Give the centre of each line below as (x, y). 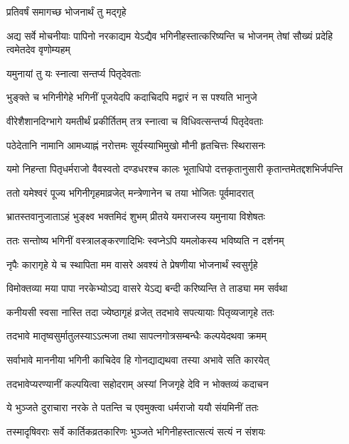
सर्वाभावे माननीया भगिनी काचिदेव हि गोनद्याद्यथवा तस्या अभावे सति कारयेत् (138, 359)
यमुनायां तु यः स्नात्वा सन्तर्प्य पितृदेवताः (74, 73)
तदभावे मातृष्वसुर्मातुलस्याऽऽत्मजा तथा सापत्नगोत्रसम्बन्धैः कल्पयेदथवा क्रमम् (136, 336)
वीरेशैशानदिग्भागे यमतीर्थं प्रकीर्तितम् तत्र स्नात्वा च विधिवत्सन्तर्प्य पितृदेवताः (135, 120)
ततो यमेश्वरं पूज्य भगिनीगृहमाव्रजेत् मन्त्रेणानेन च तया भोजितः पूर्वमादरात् (130, 192)
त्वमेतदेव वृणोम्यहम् (38, 49)
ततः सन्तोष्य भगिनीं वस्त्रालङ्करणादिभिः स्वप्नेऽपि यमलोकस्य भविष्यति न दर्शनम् (145, 240)
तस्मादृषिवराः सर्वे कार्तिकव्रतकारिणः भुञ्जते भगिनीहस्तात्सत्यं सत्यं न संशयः (136, 431)
